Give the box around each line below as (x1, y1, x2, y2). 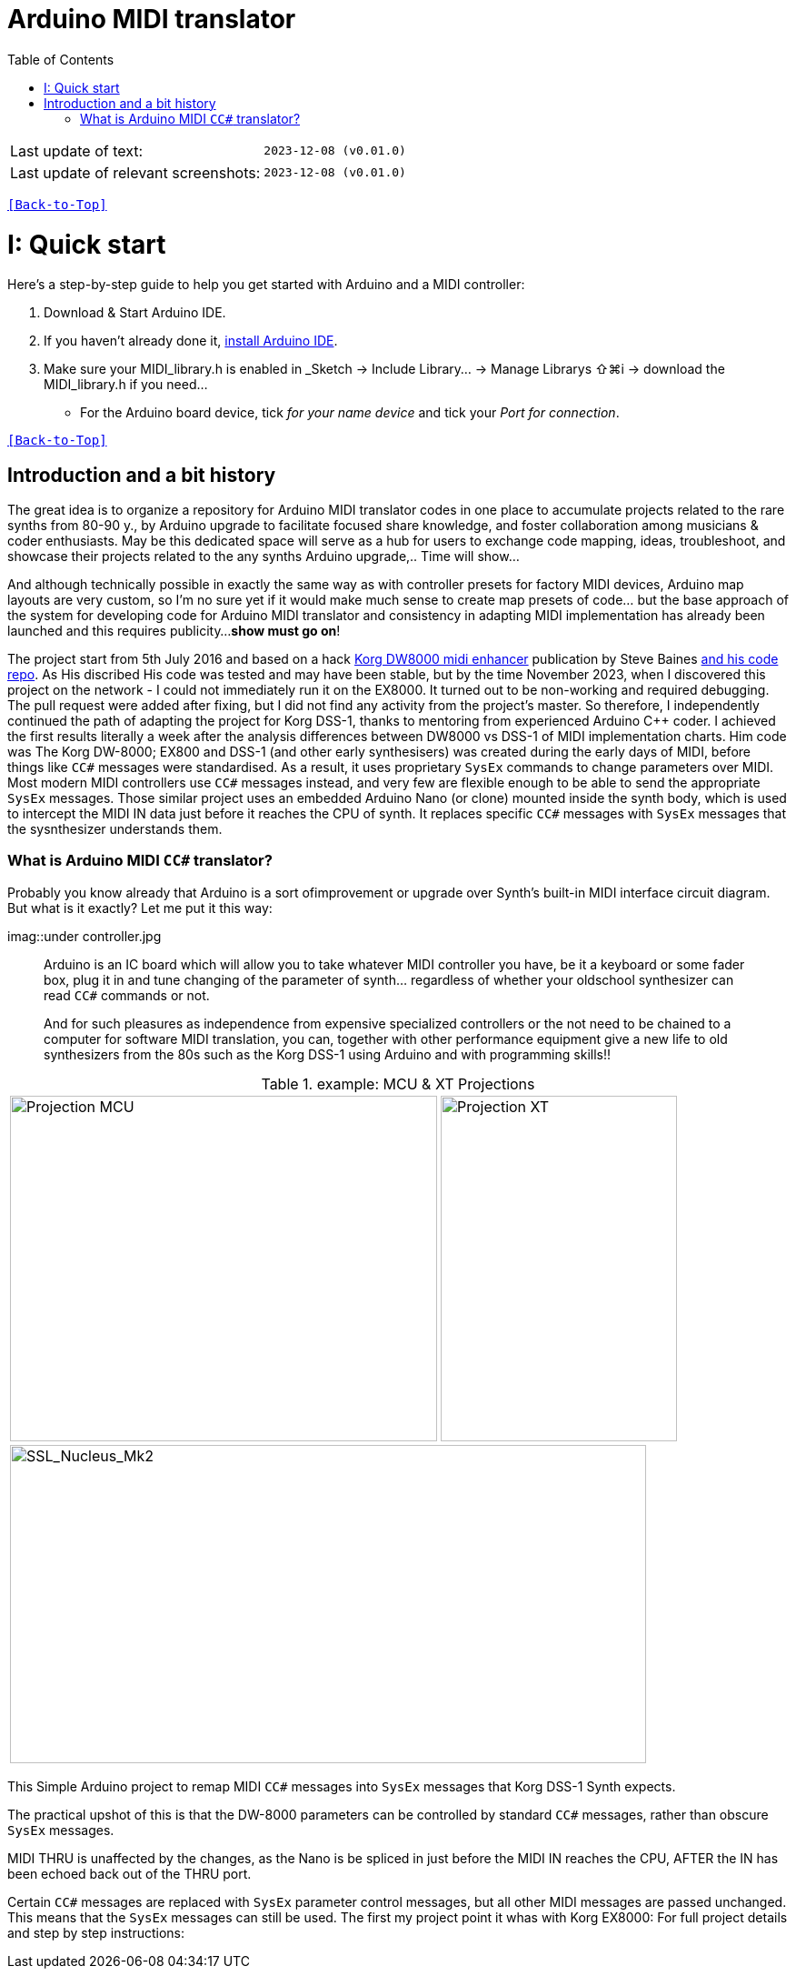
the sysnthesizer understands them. (7, 821, 223, 838)
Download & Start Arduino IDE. (44, 305, 226, 321)
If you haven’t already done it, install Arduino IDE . (44, 333, 338, 349)
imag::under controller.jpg (7, 928, 162, 944)
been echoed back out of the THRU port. (7, 1865, 252, 1881)
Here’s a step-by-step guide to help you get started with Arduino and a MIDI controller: (7, 276, 525, 293)
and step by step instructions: (7, 1924, 184, 1941)
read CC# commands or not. (44, 987, 210, 1003)
